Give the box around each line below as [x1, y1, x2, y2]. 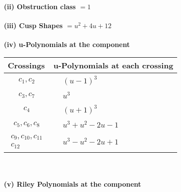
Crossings [8, 59, 45, 71]
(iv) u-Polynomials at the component [4, 39, 130, 49]
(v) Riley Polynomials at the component [4, 178, 141, 189]
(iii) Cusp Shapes [4, 20, 63, 31]
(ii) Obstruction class [4, 1, 76, 11]
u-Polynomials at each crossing [53, 59, 173, 71]
